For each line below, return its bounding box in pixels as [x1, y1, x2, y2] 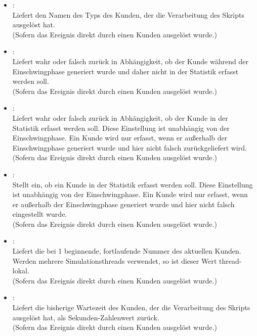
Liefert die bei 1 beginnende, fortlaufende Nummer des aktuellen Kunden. [12, 246, 241, 256]
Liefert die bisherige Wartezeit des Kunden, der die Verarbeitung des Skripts [12, 302, 250, 313]
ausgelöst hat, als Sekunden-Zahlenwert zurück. [12, 312, 159, 322]
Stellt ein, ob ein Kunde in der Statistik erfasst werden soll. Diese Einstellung [12, 179, 253, 189]
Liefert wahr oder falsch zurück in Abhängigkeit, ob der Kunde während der [12, 56, 248, 66]
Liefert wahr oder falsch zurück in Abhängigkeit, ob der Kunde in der [12, 112, 228, 123]
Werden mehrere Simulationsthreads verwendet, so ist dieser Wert [12, 255, 217, 266]
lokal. [12, 265, 29, 276]
